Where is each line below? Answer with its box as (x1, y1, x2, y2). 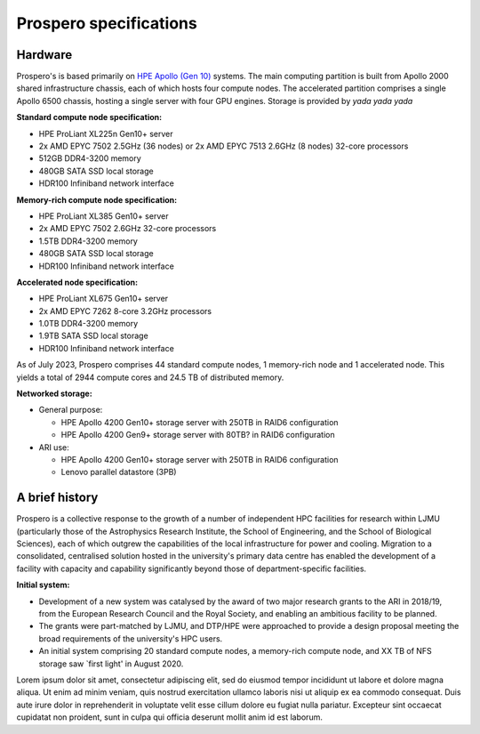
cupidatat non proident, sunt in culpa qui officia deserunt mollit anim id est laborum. (16, 712, 324, 722)
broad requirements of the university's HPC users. (38, 633, 223, 644)
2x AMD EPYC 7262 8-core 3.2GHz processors (38, 305, 212, 316)
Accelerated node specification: (16, 277, 138, 287)
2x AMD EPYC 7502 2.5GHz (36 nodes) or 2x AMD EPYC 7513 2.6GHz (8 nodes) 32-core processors (38, 141, 409, 151)
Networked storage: (16, 388, 92, 399)
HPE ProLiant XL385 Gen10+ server (38, 210, 169, 222)
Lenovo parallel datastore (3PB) (60, 467, 177, 478)
